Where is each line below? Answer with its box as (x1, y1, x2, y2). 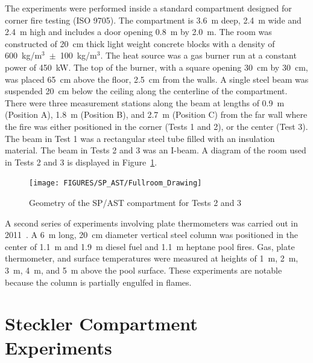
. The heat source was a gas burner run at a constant (100, 49, 297, 62)
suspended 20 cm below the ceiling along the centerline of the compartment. (5, 85, 288, 97)
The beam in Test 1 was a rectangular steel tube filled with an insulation (5, 132, 275, 144)
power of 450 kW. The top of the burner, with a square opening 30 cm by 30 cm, (5, 60, 308, 73)
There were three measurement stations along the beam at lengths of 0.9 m (5, 96, 285, 109)
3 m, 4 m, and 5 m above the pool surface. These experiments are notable (5, 263, 282, 276)
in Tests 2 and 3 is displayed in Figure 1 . (5, 155, 157, 168)
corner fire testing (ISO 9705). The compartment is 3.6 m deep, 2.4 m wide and (5, 13, 302, 26)
